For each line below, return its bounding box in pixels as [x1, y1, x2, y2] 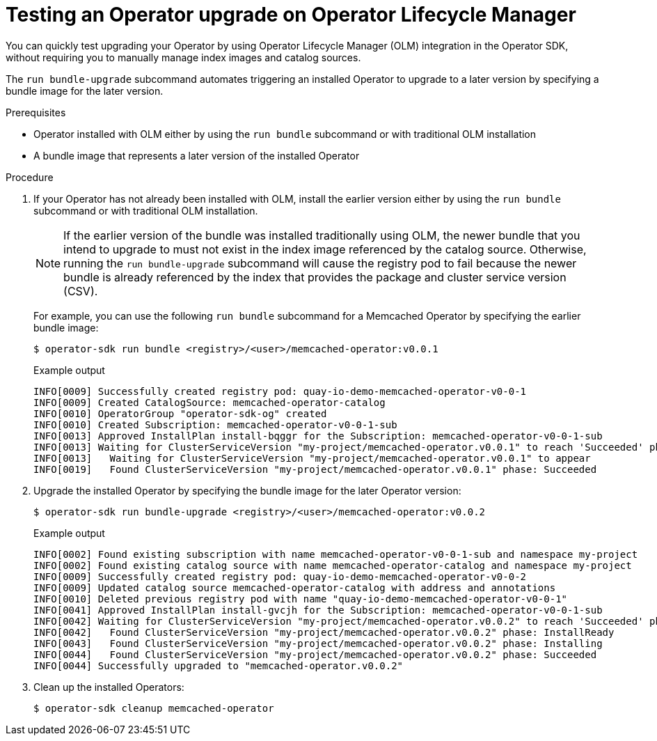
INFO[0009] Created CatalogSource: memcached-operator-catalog [33, 396, 386, 408]
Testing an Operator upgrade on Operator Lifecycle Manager [6, 3, 576, 26]
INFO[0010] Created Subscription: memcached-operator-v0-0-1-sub [33, 419, 397, 430]
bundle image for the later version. [6, 84, 164, 97]
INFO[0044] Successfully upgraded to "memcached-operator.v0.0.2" [33, 660, 404, 671]
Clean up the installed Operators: [33, 680, 184, 693]
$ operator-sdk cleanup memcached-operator [33, 702, 274, 714]
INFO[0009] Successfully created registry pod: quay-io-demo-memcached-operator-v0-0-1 [33, 385, 527, 397]
